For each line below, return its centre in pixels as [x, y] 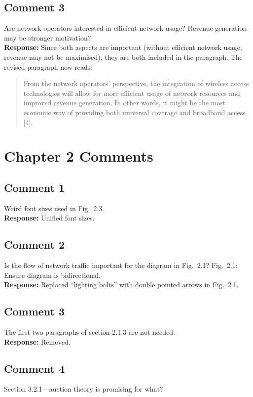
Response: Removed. [37, 341]
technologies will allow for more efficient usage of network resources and [132, 93]
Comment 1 [35, 187]
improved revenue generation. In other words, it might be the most [125, 103]
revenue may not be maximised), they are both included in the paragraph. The [123, 57]
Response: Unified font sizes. [49, 218]
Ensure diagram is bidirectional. [52, 275]
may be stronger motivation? [48, 37]
